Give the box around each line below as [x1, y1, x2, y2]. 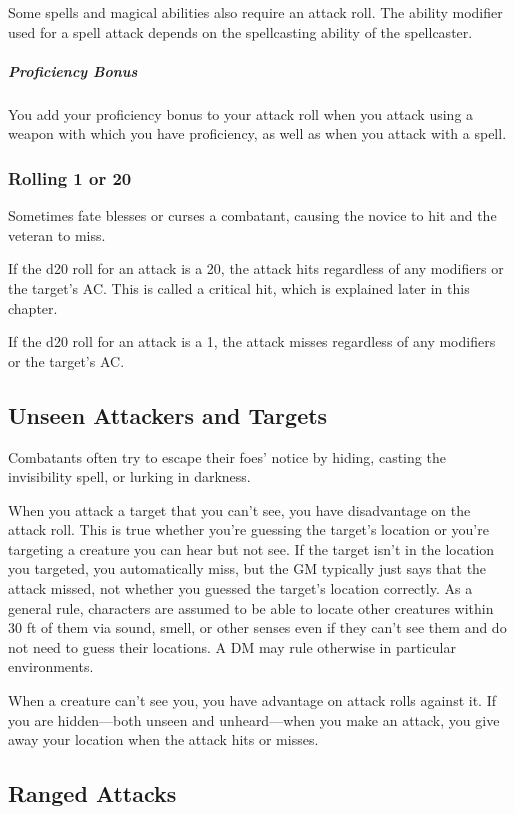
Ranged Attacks [8, 778, 177, 809]
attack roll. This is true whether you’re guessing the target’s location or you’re [8, 519, 489, 540]
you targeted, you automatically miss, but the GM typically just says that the [8, 558, 487, 579]
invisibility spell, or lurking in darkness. [8, 466, 251, 487]
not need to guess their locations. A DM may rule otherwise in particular [8, 636, 456, 657]
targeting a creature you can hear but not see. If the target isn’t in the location [8, 538, 495, 559]
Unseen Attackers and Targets [8, 399, 328, 430]
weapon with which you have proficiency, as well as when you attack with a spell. [8, 123, 507, 144]
